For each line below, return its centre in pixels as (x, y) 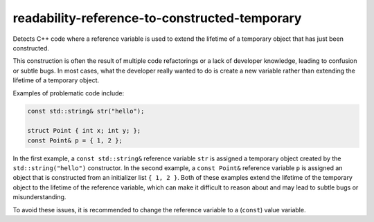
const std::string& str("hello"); (86, 111)
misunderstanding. (39, 197)
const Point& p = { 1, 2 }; (75, 140)
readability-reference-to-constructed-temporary (157, 18)
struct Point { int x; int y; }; (84, 131)
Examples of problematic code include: (69, 93)
